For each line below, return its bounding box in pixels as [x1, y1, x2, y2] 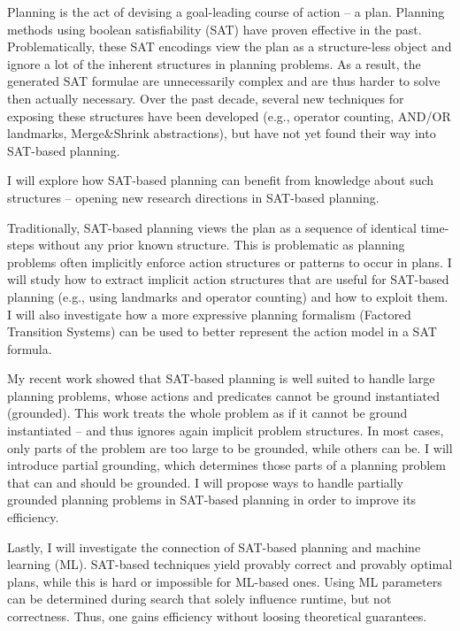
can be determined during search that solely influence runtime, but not [7, 589, 392, 608]
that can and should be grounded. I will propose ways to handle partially [7, 473, 404, 491]
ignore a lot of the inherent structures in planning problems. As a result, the [7, 54, 421, 73]
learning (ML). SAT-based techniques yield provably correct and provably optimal [7, 555, 453, 573]
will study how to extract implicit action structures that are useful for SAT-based [7, 270, 449, 289]
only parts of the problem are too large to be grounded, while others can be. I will [7, 438, 453, 457]
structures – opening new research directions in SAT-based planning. [7, 188, 379, 206]
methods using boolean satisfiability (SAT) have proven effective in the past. [7, 19, 422, 38]
